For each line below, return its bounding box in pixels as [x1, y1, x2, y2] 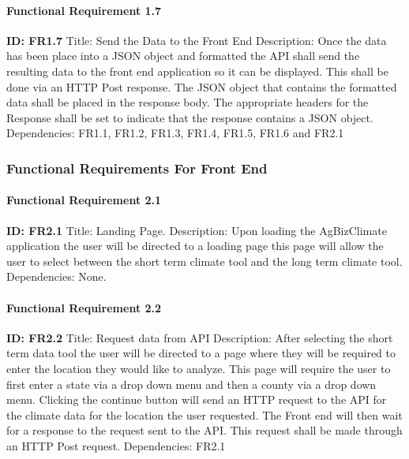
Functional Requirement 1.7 [6, 2, 162, 18]
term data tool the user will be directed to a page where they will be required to [6, 345, 396, 361]
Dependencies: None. [6, 268, 107, 285]
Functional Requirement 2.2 [6, 299, 162, 315]
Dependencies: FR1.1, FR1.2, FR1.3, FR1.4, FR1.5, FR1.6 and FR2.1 [6, 125, 344, 141]
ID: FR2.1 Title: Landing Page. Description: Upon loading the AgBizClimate [6, 222, 387, 238]
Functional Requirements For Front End [6, 158, 268, 177]
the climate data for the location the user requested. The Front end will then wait [6, 406, 403, 423]
